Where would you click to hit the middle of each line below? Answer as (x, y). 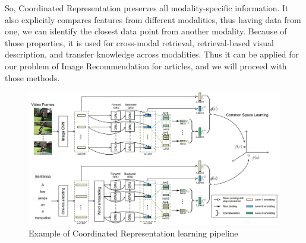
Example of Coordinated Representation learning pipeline (133, 233)
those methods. (32, 77)
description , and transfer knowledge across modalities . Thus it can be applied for (152, 54)
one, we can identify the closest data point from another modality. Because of (146, 31)
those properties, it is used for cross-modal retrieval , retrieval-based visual (139, 42)
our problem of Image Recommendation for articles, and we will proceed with (146, 65)
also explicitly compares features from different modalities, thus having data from (153, 19)
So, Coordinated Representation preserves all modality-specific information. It (147, 8)
